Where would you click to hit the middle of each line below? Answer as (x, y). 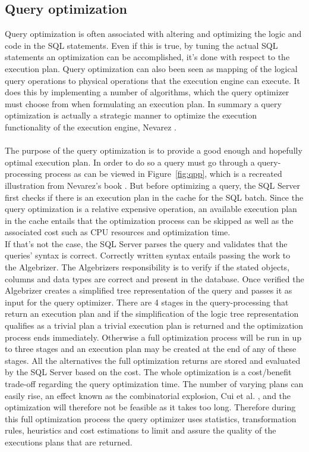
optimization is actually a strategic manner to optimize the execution (131, 115)
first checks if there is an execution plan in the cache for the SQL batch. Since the (154, 197)
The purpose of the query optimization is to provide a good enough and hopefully (154, 150)
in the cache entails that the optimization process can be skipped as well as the (149, 220)
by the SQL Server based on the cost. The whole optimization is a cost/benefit (148, 372)
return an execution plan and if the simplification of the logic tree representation (152, 314)
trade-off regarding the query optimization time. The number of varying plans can (154, 384)
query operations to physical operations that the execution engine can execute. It (152, 80)
